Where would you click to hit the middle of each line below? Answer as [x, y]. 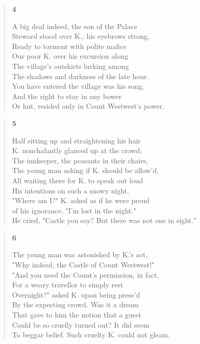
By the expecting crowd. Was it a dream [75, 304]
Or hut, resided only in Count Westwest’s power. [88, 106]
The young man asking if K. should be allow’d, [85, 170]
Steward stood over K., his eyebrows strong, [81, 36]
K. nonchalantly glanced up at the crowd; [77, 150]
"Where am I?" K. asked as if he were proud [81, 200]
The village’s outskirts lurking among [70, 66]
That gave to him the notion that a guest [77, 315]
